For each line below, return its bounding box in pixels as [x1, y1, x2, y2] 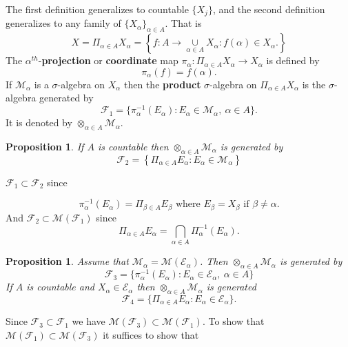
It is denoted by [6, 115, 72, 130]
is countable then [97, 139, 169, 153]
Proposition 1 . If [6, 139, 84, 153]
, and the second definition [212, 2, 325, 16]
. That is [165, 16, 202, 30]
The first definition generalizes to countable [6, 2, 189, 16]
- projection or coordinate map [38, 53, 178, 68]
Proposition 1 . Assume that [6, 254, 129, 268]
